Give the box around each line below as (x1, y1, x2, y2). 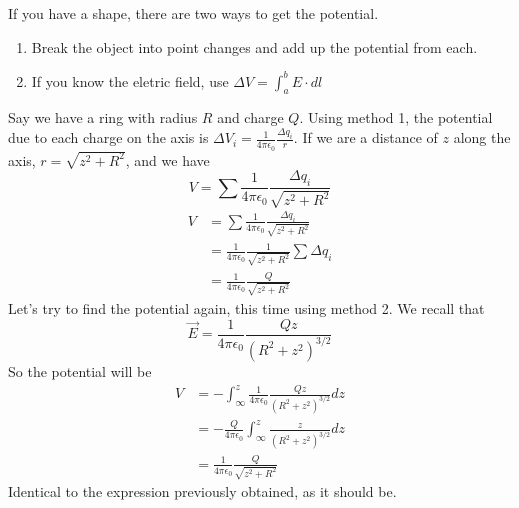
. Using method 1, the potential (299, 107, 493, 128)
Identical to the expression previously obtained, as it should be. (8, 481, 397, 502)
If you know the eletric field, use (31, 70, 229, 91)
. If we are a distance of (293, 127, 438, 148)
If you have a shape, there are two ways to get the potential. (8, 3, 379, 23)
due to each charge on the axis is (8, 127, 209, 148)
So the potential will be (8, 360, 152, 381)
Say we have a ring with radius (8, 107, 198, 128)
